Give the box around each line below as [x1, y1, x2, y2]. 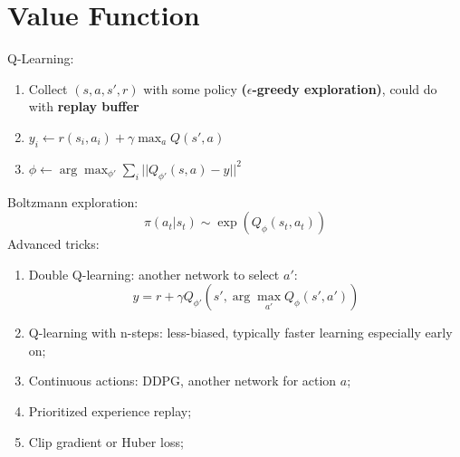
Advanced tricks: [7, 234, 100, 253]
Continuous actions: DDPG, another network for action [28, 371, 337, 390]
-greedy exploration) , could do [252, 79, 437, 98]
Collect [28, 79, 68, 98]
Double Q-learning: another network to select [28, 264, 280, 283]
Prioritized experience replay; [28, 402, 192, 421]
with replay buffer [28, 97, 139, 116]
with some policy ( [143, 79, 247, 98]
